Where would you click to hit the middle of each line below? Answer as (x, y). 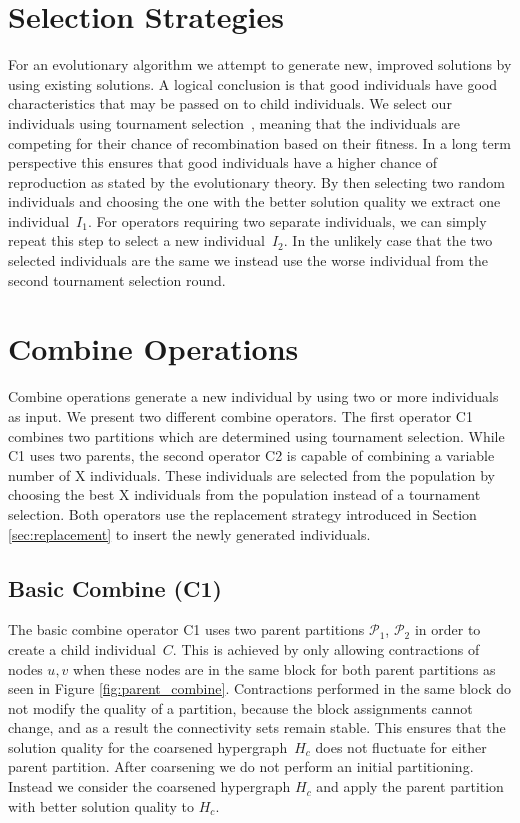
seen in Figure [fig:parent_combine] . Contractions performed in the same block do (260, 688)
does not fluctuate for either (401, 746)
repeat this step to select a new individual (136, 240)
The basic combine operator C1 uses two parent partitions (186, 629)
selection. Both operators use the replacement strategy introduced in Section (242, 513)
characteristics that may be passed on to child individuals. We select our (230, 103)
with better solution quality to (101, 805)
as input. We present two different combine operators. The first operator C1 (240, 415)
